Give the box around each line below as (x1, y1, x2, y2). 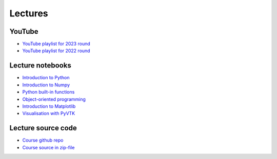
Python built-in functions (22, 89, 75, 95)
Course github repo (22, 137, 64, 143)
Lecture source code (9, 124, 77, 132)
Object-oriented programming (22, 96, 86, 102)
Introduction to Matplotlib (22, 103, 76, 109)
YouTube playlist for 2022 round (22, 48, 90, 54)
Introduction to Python (22, 75, 70, 81)
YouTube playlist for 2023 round (22, 41, 91, 47)
